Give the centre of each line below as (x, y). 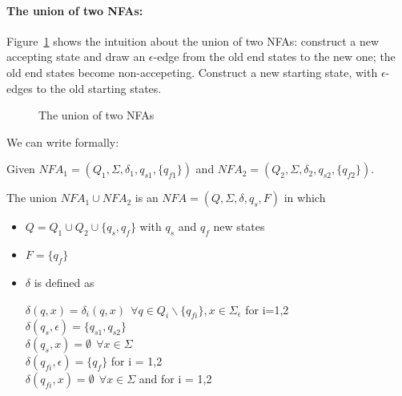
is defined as (64, 282)
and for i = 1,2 (175, 379)
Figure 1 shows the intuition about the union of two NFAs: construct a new (193, 40)
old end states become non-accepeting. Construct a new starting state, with (192, 72)
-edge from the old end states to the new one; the (274, 57)
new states (239, 226)
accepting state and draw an (76, 57)
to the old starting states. (99, 88)
